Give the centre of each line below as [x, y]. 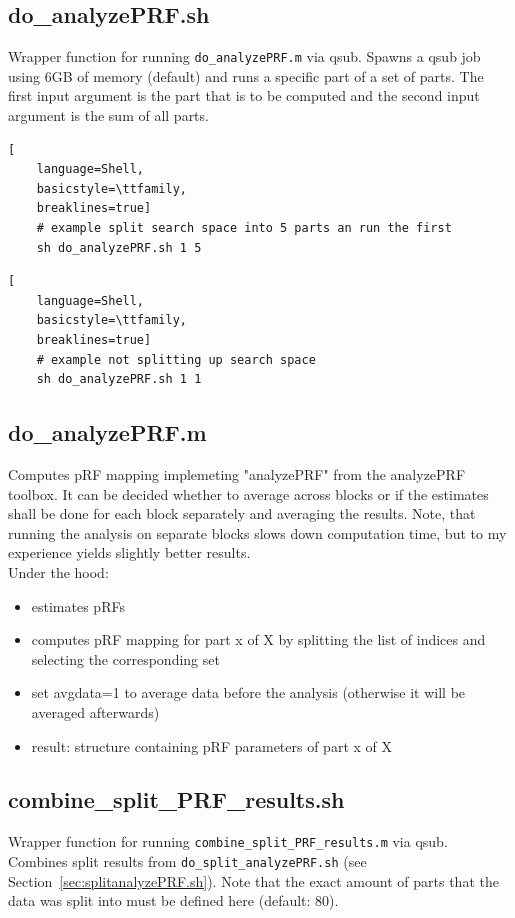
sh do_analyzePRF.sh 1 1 [119, 379]
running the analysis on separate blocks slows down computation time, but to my [257, 532]
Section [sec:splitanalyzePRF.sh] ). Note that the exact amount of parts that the [253, 880]
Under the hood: [58, 571]
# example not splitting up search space [176, 359]
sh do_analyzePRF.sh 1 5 [119, 247]
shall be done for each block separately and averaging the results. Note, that [242, 513]
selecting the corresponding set [125, 658]
